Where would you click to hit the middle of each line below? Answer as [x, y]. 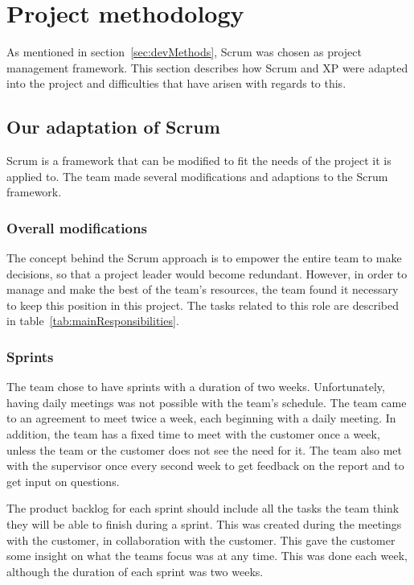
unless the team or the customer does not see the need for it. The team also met [205, 449]
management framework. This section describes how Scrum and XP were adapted [207, 67]
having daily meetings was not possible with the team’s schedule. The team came [207, 402]
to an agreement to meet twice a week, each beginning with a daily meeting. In [201, 418]
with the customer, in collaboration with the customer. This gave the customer [201, 540]
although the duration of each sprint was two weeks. [135, 571]
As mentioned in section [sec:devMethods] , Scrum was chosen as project [184, 52]
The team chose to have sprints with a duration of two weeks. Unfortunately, [196, 387]
